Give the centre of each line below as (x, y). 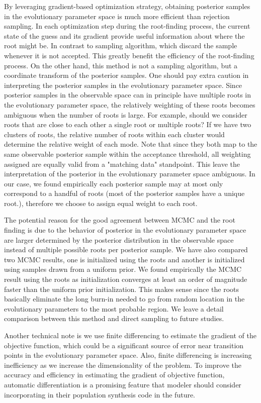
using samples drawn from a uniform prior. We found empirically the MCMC (123, 269)
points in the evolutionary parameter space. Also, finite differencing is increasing (128, 355)
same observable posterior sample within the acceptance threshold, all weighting (127, 154)
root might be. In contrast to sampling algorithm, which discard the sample (121, 45)
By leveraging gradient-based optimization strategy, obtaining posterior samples (127, 6)
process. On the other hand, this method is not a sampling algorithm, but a (121, 65)
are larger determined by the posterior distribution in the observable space (119, 239)
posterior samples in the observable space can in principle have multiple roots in (128, 95)
